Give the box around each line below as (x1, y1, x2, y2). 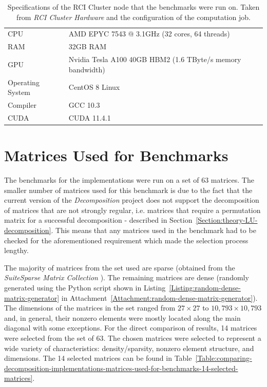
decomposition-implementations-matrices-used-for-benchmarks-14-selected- (4, 362, 238, 373)
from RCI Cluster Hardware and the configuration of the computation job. (16, 11, 251, 22)
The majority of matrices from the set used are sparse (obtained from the (4, 262, 235, 273)
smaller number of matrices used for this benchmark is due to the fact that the (4, 184, 253, 195)
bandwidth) (68, 64, 105, 74)
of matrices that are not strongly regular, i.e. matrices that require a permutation (4, 204, 261, 215)
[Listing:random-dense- (169, 282, 241, 293)
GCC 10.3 (68, 100, 100, 110)
